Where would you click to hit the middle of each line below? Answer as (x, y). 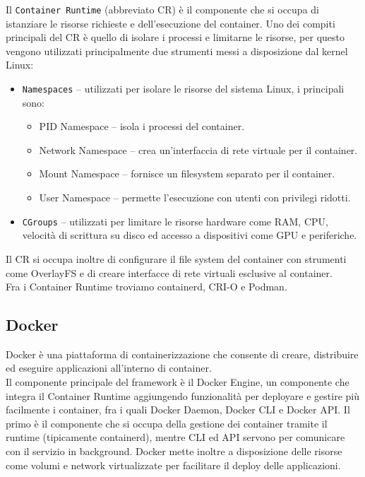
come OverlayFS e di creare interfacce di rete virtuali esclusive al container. (169, 272)
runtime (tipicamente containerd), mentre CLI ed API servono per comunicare (175, 437)
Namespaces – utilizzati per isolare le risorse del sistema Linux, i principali (183, 89)
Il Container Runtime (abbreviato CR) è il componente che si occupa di (162, 9)
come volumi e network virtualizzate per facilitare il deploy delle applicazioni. (173, 465)
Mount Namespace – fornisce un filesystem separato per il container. (187, 173)
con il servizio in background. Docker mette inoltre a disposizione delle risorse (174, 451)
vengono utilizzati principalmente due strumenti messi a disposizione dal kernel (177, 51)
